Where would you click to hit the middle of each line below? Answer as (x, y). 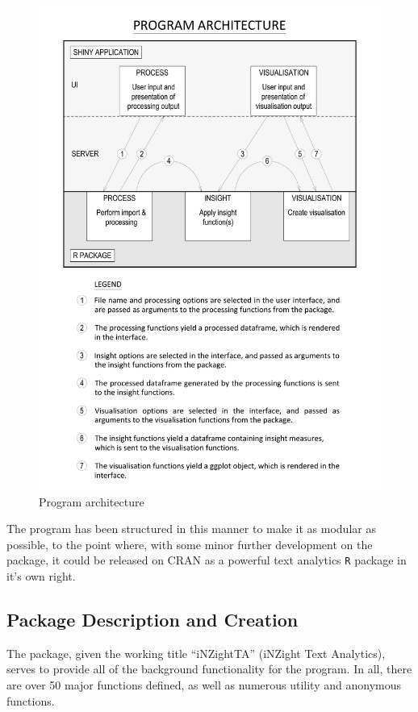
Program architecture (92, 501)
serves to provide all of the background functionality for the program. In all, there (209, 669)
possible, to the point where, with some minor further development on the (190, 544)
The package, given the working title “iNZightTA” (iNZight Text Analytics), (196, 653)
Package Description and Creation (153, 619)
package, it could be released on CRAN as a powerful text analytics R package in (207, 560)
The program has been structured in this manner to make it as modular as (191, 529)
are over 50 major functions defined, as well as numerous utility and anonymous (204, 684)
